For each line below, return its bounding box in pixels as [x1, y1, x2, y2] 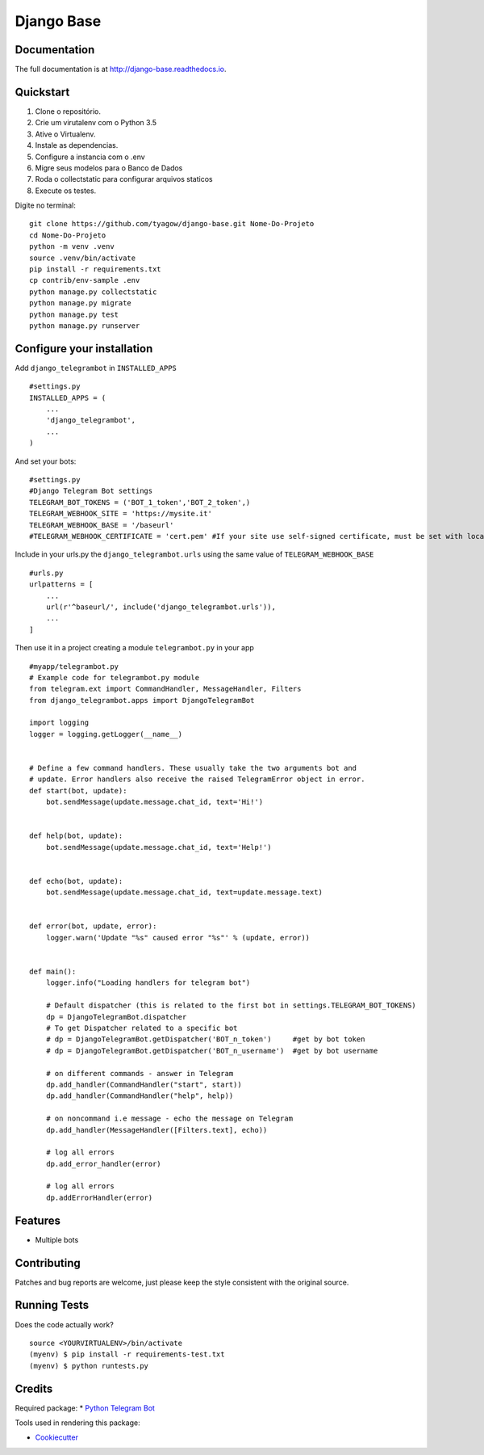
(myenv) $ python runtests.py [29, 1361, 149, 1370]
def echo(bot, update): [29, 877, 123, 885]
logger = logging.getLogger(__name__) [29, 730, 183, 738]
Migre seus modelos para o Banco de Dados [35, 162, 183, 173]
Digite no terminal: [15, 200, 76, 210]
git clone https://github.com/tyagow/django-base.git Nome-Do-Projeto [29, 219, 315, 229]
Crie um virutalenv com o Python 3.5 [35, 118, 157, 128]
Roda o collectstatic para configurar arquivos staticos [35, 175, 213, 184]
